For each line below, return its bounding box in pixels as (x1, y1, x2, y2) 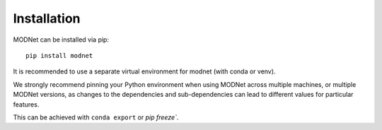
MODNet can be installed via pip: (13, 35, 110, 44)
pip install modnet (25, 52, 93, 59)
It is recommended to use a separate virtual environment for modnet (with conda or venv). (13, 67, 276, 76)
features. (13, 100, 40, 109)
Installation (13, 11, 81, 26)
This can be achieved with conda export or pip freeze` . (13, 113, 179, 122)
